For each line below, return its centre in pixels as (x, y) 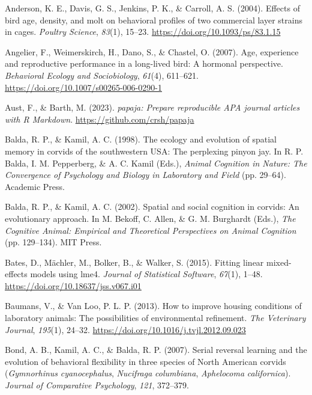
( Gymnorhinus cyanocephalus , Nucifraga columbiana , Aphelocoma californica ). (148, 373)
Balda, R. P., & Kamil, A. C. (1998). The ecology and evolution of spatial (141, 139)
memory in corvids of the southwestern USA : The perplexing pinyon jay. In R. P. (154, 151)
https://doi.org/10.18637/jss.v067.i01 (73, 285)
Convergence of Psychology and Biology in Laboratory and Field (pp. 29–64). (145, 175)
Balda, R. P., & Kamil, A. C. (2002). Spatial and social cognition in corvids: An (152, 207)
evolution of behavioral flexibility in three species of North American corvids (145, 361)
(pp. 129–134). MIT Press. (53, 242)
